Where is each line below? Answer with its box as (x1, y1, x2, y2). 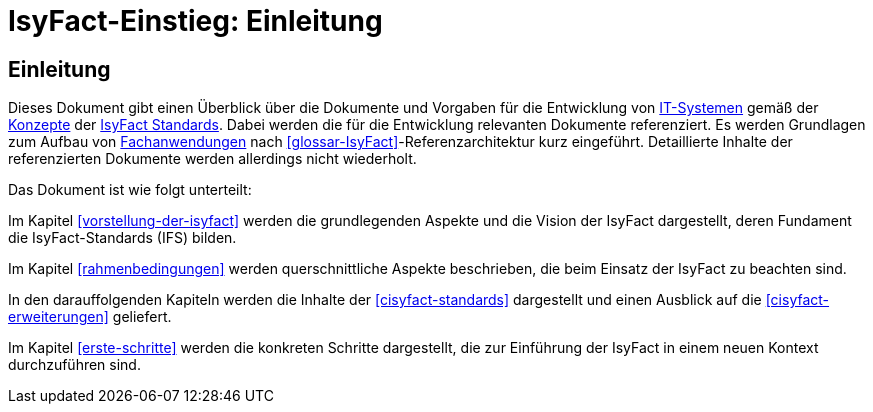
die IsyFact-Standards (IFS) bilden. (8, 229, 237, 247)
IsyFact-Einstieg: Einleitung (8, 4, 383, 38)
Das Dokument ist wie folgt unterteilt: (8, 181, 252, 199)
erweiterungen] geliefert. (8, 308, 172, 326)
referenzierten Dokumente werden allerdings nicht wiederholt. (8, 150, 417, 168)
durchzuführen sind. (8, 356, 141, 374)
